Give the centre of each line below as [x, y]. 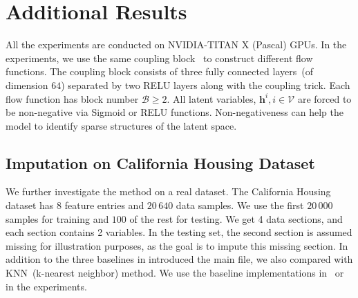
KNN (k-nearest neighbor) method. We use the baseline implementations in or [175, 273]
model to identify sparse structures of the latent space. [121, 125]
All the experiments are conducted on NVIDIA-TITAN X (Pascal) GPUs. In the [176, 44]
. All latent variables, [211, 98]
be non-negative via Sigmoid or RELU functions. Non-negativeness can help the [175, 112]
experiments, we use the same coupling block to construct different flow [159, 58]
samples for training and [57, 218]
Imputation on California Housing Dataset [160, 162]
